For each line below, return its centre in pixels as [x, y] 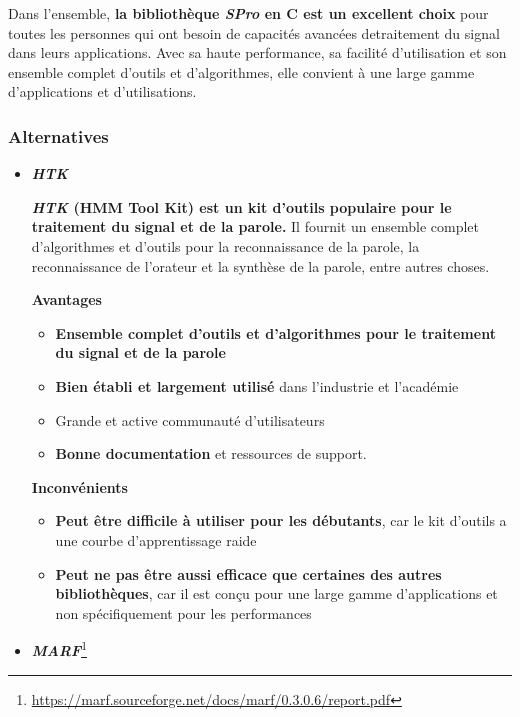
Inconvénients [79, 486]
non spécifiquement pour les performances [183, 612]
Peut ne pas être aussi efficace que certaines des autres [248, 573]
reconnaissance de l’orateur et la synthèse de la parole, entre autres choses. [260, 265]
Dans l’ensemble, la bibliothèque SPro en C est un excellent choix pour [248, 13]
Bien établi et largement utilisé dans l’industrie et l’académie [257, 385]
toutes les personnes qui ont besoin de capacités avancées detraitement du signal [254, 32]
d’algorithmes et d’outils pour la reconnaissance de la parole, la [225, 245]
